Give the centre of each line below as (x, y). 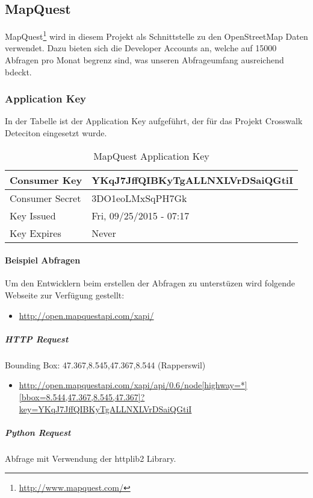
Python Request (38, 432)
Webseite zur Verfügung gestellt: (65, 295)
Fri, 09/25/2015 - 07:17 (141, 215)
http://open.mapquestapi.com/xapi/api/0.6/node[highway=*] (133, 385)
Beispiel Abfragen (43, 260)
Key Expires (36, 233)
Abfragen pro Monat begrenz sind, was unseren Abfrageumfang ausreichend (144, 60)
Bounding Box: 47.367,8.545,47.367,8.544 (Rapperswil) (105, 364)
